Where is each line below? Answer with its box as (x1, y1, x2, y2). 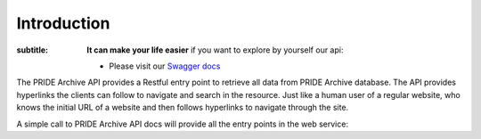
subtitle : (16, 45, 49, 55)
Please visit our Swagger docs (109, 61, 221, 71)
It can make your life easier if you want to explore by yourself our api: (86, 45, 344, 55)
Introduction (16, 13, 110, 33)
